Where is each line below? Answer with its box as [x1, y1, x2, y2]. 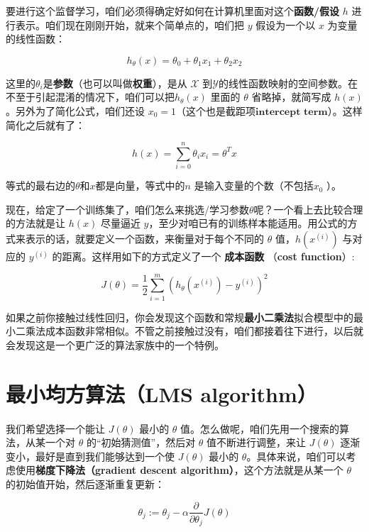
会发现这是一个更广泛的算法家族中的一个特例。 [6, 337, 224, 352]
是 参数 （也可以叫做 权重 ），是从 [43, 75, 187, 90]
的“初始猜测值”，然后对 [86, 435, 196, 450]
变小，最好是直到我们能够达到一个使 [6, 448, 175, 463]
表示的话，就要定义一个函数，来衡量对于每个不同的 [25, 231, 264, 246]
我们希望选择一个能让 [6, 421, 105, 436]
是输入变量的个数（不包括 [194, 178, 314, 193]
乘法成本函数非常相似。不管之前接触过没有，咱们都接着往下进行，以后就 [25, 323, 363, 338]
